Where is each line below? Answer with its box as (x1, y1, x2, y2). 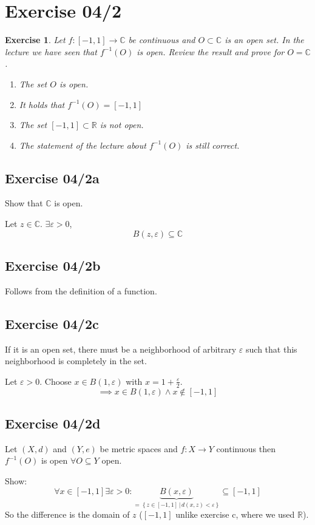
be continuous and (128, 33, 195, 46)
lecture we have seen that (5, 45, 97, 58)
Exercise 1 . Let (5, 33, 66, 46)
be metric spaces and (100, 442, 178, 455)
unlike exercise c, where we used (175, 508, 295, 521)
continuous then (216, 442, 276, 455)
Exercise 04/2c (5, 314, 99, 333)
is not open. (100, 118, 144, 131)
